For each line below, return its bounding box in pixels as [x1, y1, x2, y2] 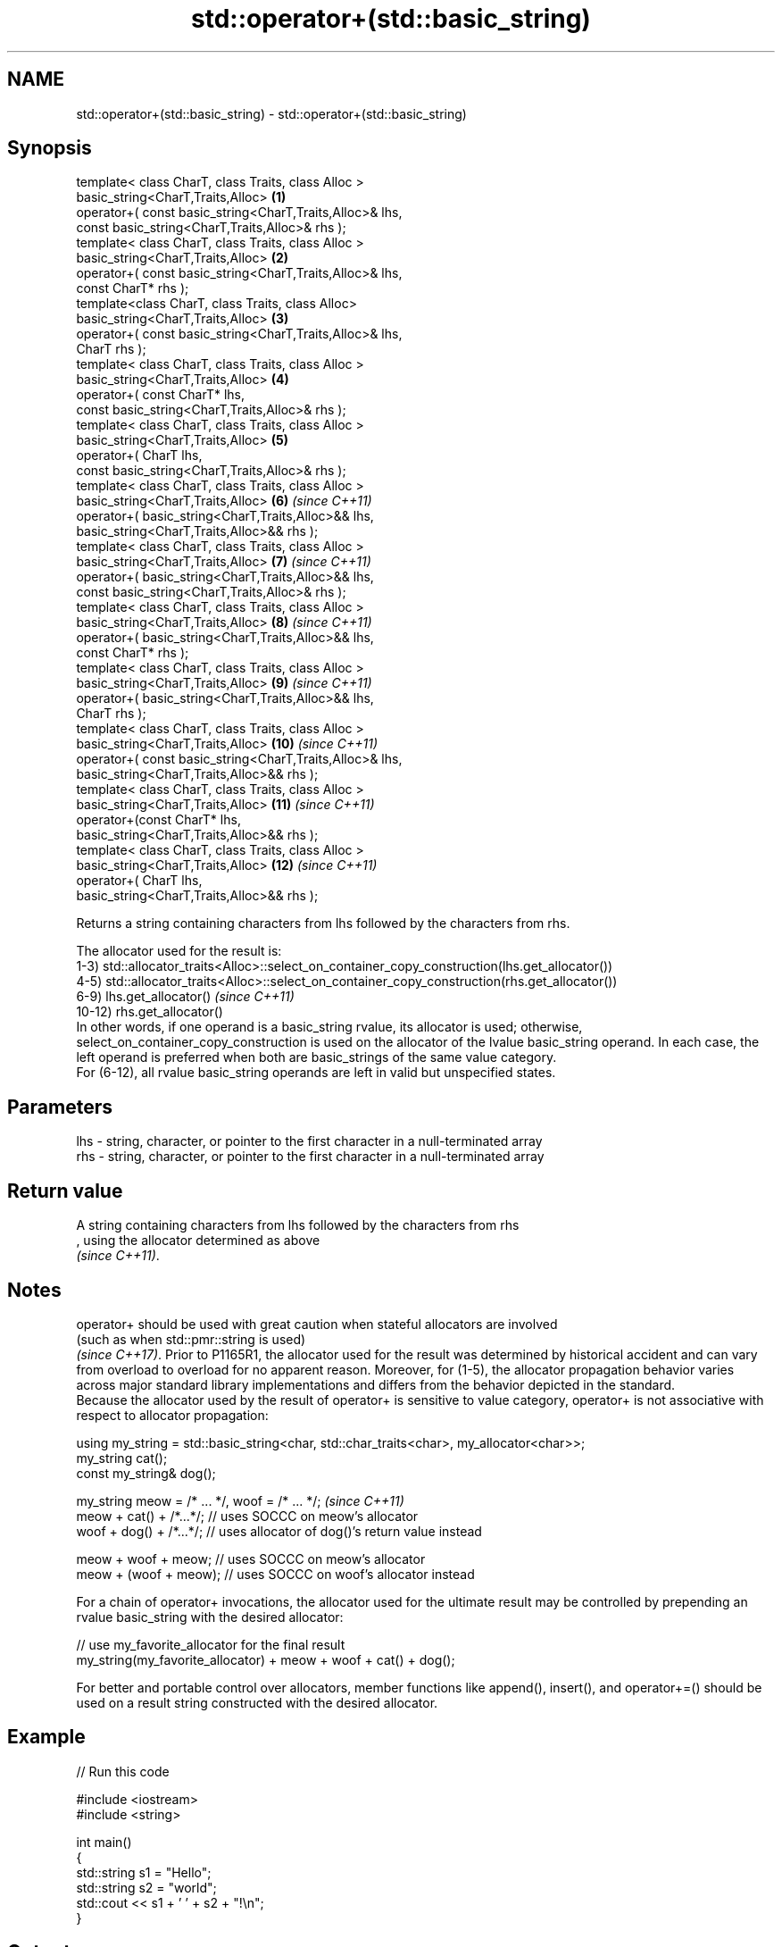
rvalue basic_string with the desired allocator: [76, 1609, 344, 1625]
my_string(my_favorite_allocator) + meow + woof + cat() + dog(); [76, 1651, 455, 1667]
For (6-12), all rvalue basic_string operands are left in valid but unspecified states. [76, 1065, 556, 1081]
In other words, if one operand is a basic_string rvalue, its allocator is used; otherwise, [76, 1019, 583, 1035]
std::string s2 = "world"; [76, 1879, 217, 1895]
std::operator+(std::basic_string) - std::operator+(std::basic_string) [76, 105, 467, 121]
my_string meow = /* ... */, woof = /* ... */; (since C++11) [76, 1492, 404, 1508]
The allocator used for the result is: [76, 943, 282, 959]
